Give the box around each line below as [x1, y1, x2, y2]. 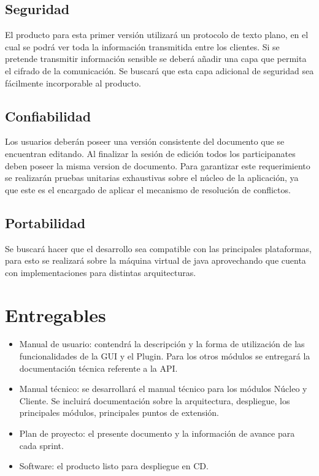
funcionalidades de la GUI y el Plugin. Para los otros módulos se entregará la [19, 350, 310, 363]
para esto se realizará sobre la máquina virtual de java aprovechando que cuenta [5, 254, 306, 267]
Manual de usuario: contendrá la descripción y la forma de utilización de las [19, 337, 305, 350]
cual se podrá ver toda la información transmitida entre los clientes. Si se [5, 40, 280, 53]
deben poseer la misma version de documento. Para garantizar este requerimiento [5, 159, 310, 172]
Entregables [5, 302, 106, 327]
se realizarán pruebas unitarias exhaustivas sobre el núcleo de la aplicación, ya [5, 171, 299, 184]
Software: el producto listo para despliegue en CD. [19, 459, 209, 472]
